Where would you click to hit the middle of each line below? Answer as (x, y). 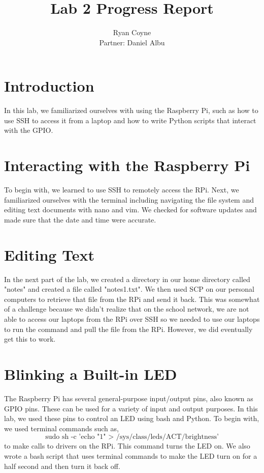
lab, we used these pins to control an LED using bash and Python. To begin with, (132, 418)
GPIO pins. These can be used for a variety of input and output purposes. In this (131, 408)
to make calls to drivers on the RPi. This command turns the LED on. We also (127, 446)
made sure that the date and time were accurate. (80, 219)
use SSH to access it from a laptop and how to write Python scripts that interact (130, 120)
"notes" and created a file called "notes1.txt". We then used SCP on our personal (129, 289)
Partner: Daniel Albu (132, 42)
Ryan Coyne (132, 32)
